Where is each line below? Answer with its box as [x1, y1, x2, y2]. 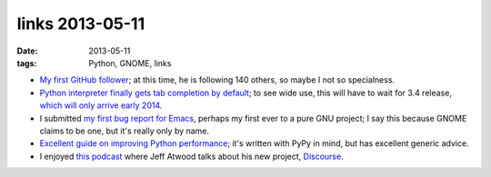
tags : [16, 57, 37, 68]
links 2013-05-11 [16, 14, 145, 34]
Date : [16, 45, 38, 56]
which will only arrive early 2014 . [39, 100, 163, 111]
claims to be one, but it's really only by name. [39, 125, 209, 136]
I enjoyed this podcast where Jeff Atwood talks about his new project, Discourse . [39, 151, 345, 162]
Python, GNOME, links [88, 57, 172, 68]
